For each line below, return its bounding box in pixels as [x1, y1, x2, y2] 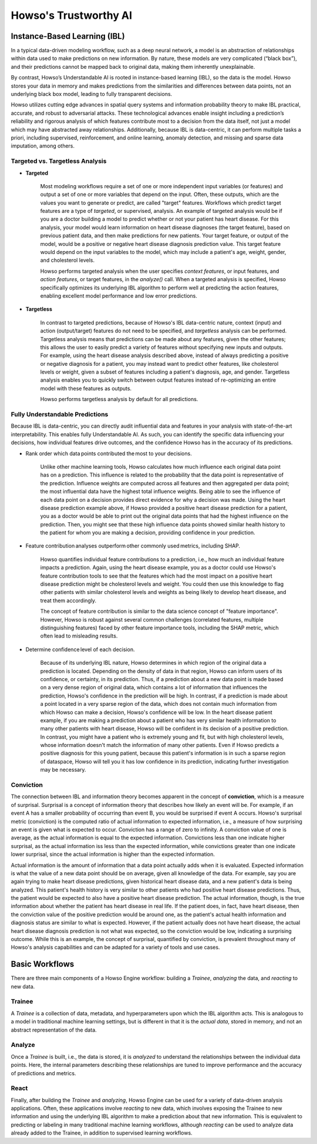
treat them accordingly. [40, 597, 97, 604]
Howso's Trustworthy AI [11, 9, 132, 22]
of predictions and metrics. [11, 1069, 76, 1076]
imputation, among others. [11, 142, 75, 149]
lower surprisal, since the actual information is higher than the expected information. [11, 851, 215, 858]
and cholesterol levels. [40, 256, 95, 264]
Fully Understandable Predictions [11, 411, 109, 419]
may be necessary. [40, 766, 86, 773]
